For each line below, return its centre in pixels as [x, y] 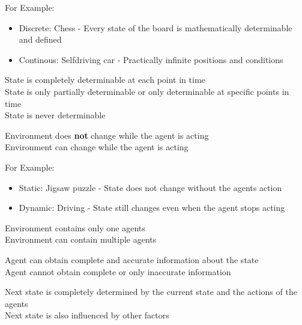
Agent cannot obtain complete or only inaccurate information [118, 271]
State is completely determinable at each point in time [105, 80]
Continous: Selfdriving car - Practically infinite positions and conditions [151, 59]
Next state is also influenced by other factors [87, 315]
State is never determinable [55, 115]
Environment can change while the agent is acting [97, 147]
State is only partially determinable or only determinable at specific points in [147, 91]
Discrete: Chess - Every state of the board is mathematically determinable [156, 27]
